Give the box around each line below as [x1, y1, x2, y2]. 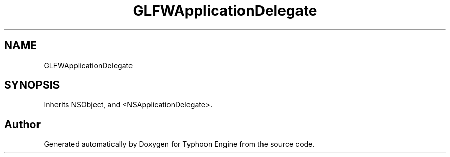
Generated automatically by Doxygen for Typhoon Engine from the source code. [44, 140, 315, 149]
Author [4, 117, 41, 131]
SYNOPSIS [4, 78, 60, 92]
